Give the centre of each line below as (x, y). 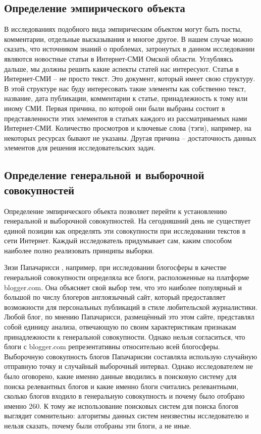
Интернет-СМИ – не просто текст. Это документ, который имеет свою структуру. (130, 78)
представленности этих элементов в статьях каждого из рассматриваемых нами (126, 118)
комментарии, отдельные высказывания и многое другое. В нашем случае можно (128, 39)
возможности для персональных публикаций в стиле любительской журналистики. (131, 307)
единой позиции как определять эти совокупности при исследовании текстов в (125, 230)
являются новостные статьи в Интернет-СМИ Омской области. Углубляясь (119, 58)
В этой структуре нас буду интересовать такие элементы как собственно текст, (125, 88)
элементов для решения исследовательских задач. (80, 148)
